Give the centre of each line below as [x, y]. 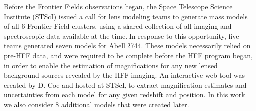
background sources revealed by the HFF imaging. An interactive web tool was [124, 75]
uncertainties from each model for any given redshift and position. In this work [125, 94]
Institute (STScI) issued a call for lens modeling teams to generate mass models [126, 16]
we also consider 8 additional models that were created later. [97, 104]
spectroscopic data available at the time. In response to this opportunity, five [122, 36]
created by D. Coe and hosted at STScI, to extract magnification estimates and [125, 84]
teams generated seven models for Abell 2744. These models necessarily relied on [127, 46]
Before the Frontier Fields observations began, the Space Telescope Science [118, 6]
